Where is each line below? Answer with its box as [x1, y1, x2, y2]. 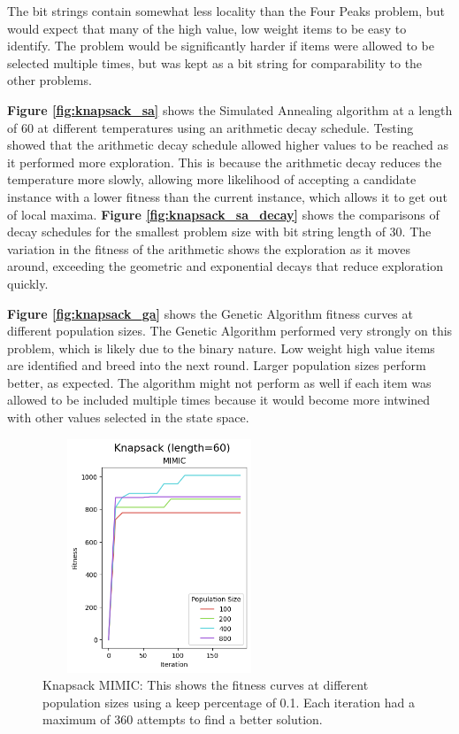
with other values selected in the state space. [7, 408, 249, 427]
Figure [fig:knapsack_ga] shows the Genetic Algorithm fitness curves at [7, 304, 413, 322]
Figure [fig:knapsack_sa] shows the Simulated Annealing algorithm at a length [7, 100, 453, 119]
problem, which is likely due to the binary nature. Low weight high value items [7, 338, 435, 357]
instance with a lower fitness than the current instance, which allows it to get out [7, 187, 448, 205]
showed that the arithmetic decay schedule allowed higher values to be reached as [7, 135, 448, 154]
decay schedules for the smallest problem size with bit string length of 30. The [7, 222, 432, 241]
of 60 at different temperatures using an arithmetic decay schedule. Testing [7, 118, 414, 136]
